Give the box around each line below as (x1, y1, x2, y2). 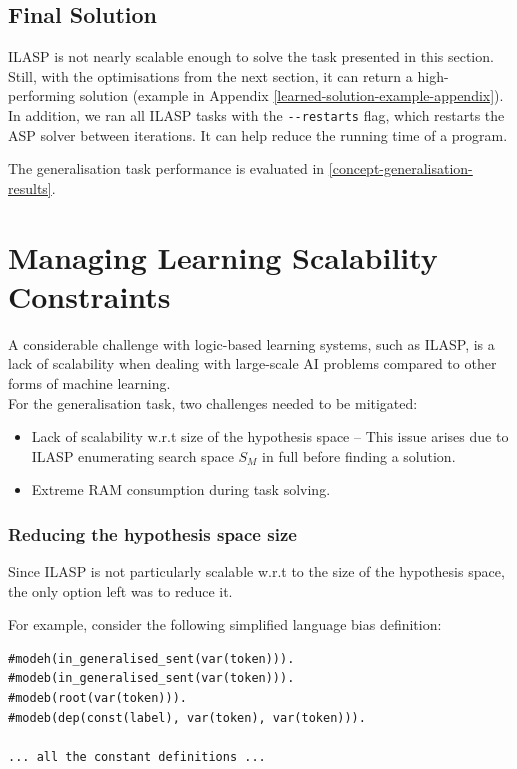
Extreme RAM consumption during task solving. (31, 479, 331, 500)
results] (8, 177, 52, 198)
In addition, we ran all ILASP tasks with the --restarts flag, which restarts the (8, 104, 505, 125)
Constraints (8, 275, 171, 316)
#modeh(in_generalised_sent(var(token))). (8, 651, 295, 666)
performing (8, 85, 75, 106)
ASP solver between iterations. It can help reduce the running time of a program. (8, 124, 508, 145)
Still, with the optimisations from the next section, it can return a (8, 65, 413, 86)
